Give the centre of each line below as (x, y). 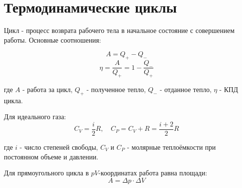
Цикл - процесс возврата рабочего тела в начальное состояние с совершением (119, 30)
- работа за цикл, (47, 89)
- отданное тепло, (186, 89)
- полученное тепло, (116, 89)
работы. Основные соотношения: (53, 39)
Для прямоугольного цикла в (47, 173)
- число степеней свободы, (59, 147)
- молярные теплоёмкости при (172, 147)
